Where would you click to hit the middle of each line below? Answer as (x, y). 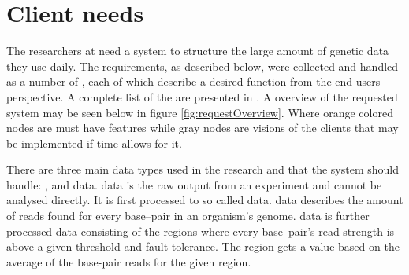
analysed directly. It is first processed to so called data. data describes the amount (205, 200)
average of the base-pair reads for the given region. (129, 261)
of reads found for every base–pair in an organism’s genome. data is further (188, 216)
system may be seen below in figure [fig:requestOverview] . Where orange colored (200, 112)
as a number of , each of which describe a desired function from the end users (193, 81)
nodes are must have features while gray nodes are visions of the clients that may (203, 128)
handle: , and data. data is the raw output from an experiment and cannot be (194, 184)
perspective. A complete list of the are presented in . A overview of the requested (202, 96)
